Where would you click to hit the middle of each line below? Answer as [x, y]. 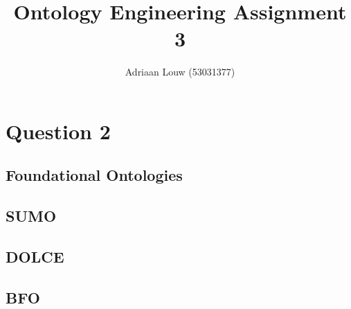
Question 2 [58, 131]
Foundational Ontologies [94, 175]
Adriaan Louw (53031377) [180, 72]
